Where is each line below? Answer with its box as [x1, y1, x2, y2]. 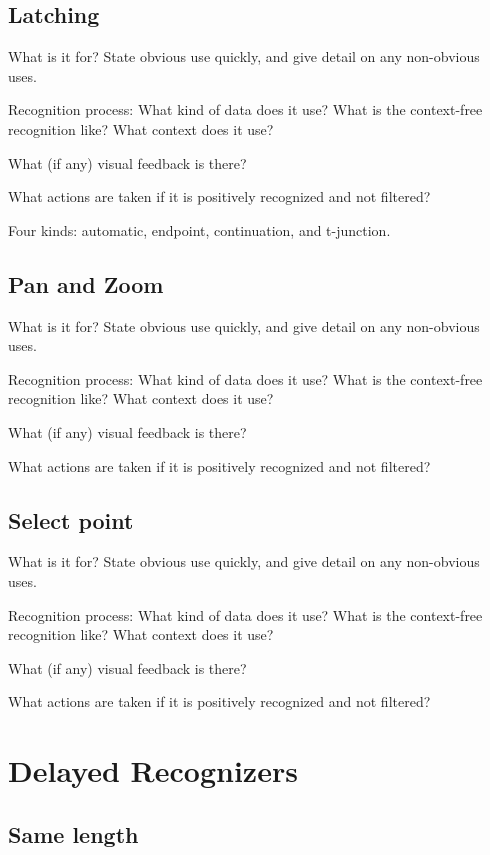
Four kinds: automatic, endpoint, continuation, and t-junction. [8, 219, 391, 240]
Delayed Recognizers [8, 750, 298, 791]
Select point [8, 504, 134, 535]
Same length [8, 818, 139, 849]
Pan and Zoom [8, 268, 164, 299]
